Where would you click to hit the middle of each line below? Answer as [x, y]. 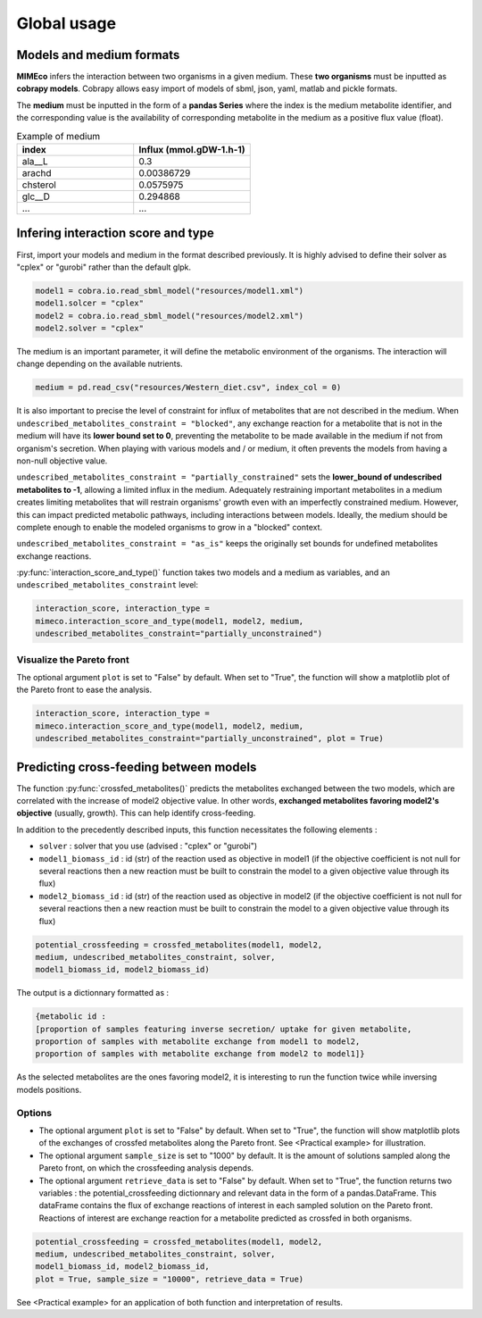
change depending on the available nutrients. [100, 364]
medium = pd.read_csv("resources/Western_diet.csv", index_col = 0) [188, 388]
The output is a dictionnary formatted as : [93, 993]
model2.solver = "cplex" [90, 329]
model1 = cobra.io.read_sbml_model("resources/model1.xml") [170, 291]
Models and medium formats [98, 55]
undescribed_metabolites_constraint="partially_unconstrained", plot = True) [209, 738]
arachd [37, 173]
